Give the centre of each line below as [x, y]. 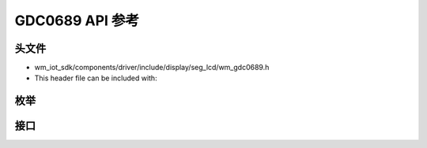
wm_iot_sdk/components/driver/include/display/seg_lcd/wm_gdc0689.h [152, 68]
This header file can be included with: [96, 78]
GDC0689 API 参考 [77, 20]
